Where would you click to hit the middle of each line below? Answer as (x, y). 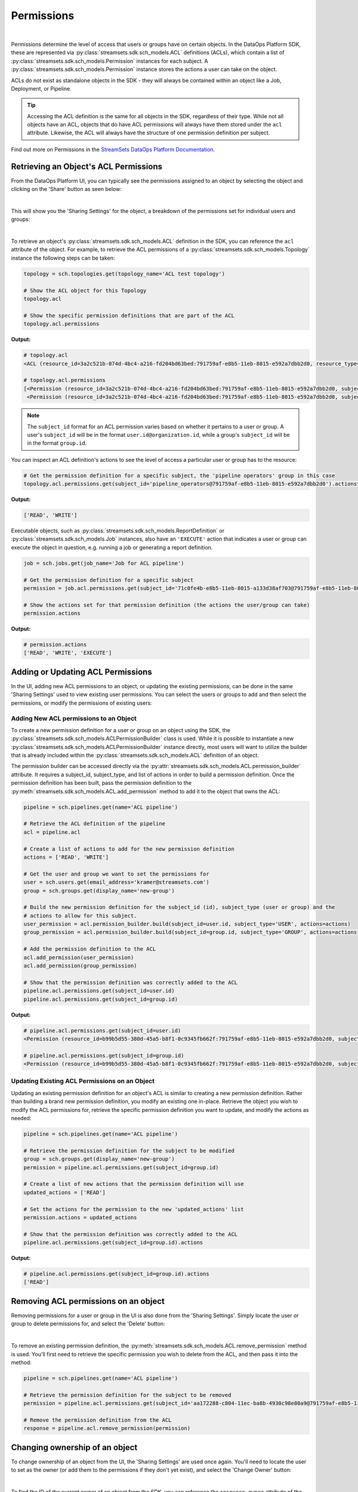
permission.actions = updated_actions (80, 1217)
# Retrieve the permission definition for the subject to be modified (129, 1151)
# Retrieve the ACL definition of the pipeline (94, 824)
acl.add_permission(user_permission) (79, 957)
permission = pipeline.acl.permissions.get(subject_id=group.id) (121, 1167)
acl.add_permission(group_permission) (80, 966)
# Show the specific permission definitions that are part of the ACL (129, 315)
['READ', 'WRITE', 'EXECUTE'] (68, 653)
